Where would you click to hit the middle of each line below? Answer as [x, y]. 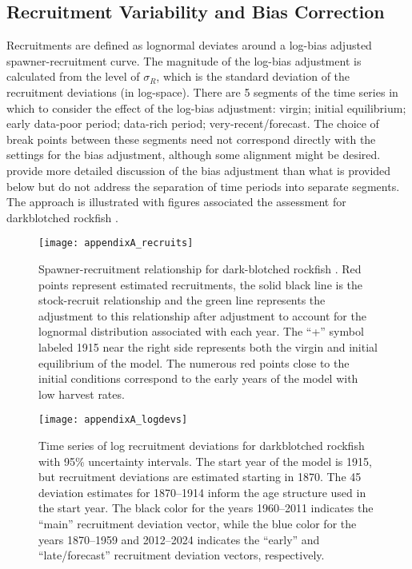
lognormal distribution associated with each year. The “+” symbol [201, 331]
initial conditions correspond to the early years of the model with [198, 378]
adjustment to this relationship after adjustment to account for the [202, 315]
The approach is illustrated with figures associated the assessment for [176, 202]
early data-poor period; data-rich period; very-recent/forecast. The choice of [193, 123]
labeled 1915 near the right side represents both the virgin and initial [208, 346]
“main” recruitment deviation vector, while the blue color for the [198, 523]
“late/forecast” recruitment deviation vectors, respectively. [182, 555]
